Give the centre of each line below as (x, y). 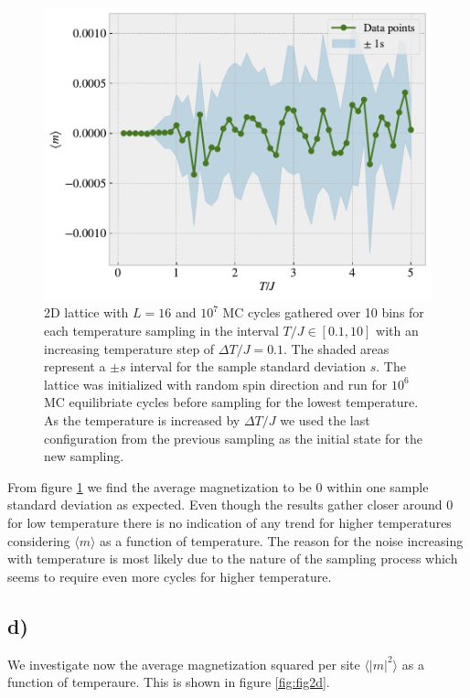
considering (39, 540)
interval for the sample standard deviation (248, 366)
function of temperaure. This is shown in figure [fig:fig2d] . (169, 682)
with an (397, 330)
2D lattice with (86, 312)
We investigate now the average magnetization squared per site (184, 664)
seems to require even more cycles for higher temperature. (170, 576)
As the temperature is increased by (142, 419)
